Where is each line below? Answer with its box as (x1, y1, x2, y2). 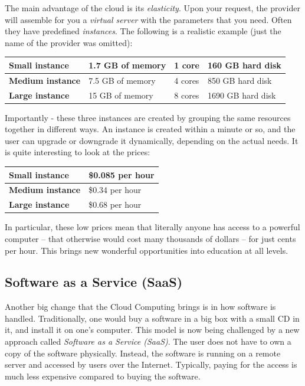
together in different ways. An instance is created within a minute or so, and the (5, 123, 296, 135)
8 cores (174, 89, 199, 101)
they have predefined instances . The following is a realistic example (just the (5, 25, 281, 37)
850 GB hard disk (207, 74, 272, 86)
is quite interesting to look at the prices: (5, 146, 150, 158)
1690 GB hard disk (207, 89, 276, 101)
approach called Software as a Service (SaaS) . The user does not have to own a (5, 335, 291, 348)
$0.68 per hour (88, 198, 142, 211)
